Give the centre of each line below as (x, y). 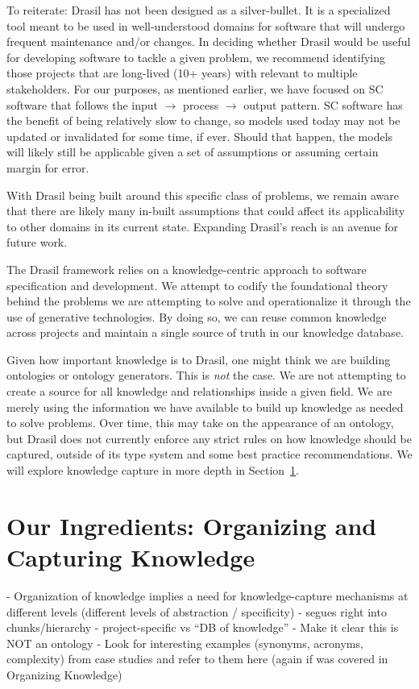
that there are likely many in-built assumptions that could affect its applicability (206, 211)
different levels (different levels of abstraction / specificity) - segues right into (197, 611)
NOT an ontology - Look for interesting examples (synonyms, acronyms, (185, 643)
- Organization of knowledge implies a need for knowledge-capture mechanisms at (207, 595)
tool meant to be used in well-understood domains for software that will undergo (206, 25)
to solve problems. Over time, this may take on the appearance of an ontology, (200, 423)
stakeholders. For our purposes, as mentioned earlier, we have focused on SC (195, 88)
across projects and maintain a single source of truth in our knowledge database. (205, 332)
